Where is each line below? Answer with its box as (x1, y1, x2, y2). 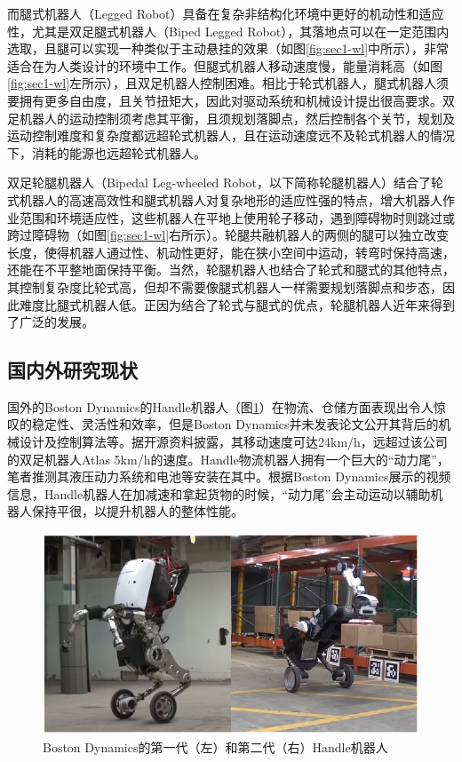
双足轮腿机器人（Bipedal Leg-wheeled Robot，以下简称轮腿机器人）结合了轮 (7, 173, 443, 192)
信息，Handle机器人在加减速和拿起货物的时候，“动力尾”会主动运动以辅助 (7, 484, 431, 503)
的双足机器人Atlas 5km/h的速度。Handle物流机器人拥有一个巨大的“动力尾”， (7, 449, 450, 468)
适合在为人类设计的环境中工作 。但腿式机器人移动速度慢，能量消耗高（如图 (7, 56, 442, 75)
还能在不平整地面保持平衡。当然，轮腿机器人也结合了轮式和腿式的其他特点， (7, 260, 455, 279)
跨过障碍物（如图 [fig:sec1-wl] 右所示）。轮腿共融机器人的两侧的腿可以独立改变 (7, 226, 450, 244)
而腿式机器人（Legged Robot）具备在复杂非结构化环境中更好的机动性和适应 (7, 4, 444, 22)
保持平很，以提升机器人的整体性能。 (31, 502, 243, 520)
